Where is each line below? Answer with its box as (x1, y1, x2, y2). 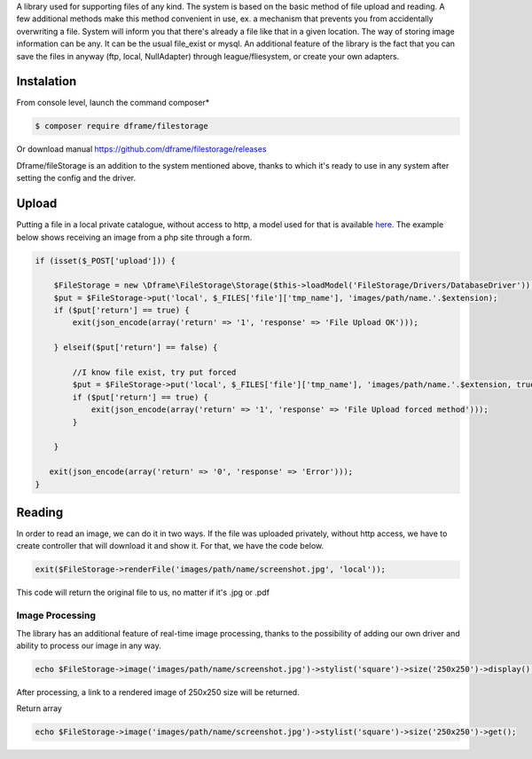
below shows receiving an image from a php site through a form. (16, 232, 253, 242)
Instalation (16, 74, 77, 89)
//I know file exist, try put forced (72, 368, 237, 377)
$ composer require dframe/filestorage (35, 121, 208, 131)
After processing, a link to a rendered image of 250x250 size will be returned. (16, 686, 301, 697)
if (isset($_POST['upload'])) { (35, 256, 176, 265)
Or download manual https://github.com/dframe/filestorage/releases (16, 144, 267, 154)
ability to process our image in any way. (16, 640, 161, 651)
